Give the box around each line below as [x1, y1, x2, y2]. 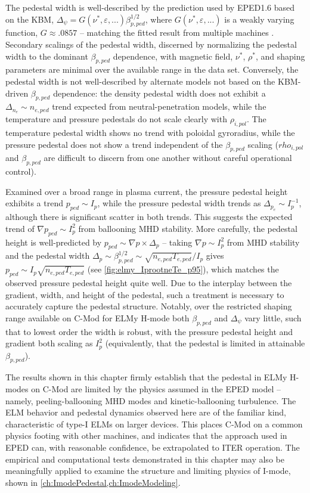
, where [145, 13, 172, 25]
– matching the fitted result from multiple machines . [79, 26, 274, 39]
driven [5, 86, 29, 99]
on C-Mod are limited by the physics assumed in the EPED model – [31, 382, 281, 395]
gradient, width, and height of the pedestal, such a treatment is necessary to [5, 288, 284, 300]
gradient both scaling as [5, 337, 93, 349]
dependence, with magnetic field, [113, 49, 233, 62]
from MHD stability [227, 235, 300, 248]
